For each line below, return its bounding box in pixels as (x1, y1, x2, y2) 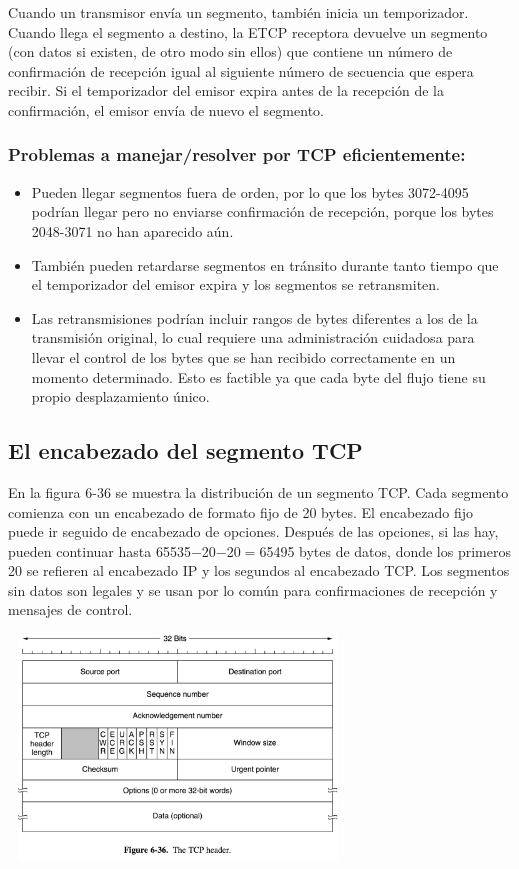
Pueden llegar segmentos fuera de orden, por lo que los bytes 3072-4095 (31, 181, 469, 202)
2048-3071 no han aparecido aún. (31, 220, 234, 241)
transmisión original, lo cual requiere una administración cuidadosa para (31, 327, 475, 348)
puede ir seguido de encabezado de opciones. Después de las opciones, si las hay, (8, 521, 499, 542)
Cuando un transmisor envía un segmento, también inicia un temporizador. (8, 2, 469, 22)
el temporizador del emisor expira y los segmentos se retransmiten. (31, 274, 440, 295)
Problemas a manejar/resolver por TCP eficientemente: (8, 142, 466, 167)
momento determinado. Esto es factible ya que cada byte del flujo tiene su (31, 366, 486, 387)
